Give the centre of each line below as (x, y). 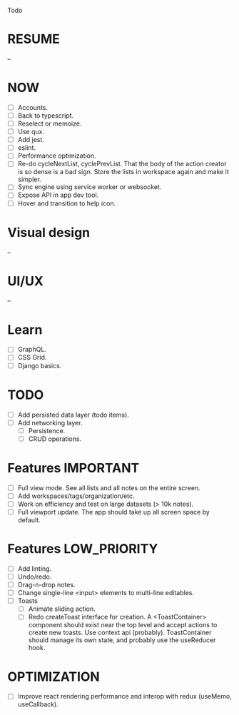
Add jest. (31, 140)
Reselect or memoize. (50, 123)
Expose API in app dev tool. (58, 195)
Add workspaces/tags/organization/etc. (76, 496)
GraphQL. (32, 350)
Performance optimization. (57, 156)
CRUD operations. (55, 439)
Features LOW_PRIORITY (83, 549)
